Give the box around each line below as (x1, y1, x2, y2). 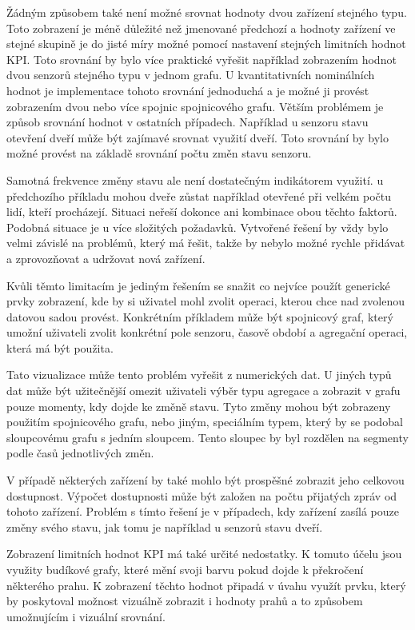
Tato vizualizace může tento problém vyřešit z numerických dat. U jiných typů (6, 366, 392, 383)
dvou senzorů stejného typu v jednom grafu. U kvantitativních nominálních (6, 66, 375, 83)
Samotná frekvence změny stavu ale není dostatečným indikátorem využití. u (6, 171, 384, 188)
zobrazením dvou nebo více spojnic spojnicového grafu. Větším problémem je (6, 98, 384, 114)
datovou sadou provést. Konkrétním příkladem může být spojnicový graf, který (6, 308, 393, 325)
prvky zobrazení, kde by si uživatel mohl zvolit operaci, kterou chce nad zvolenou (6, 293, 405, 309)
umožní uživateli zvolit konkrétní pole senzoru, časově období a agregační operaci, (6, 324, 408, 341)
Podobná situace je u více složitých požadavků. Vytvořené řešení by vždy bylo (6, 218, 389, 235)
